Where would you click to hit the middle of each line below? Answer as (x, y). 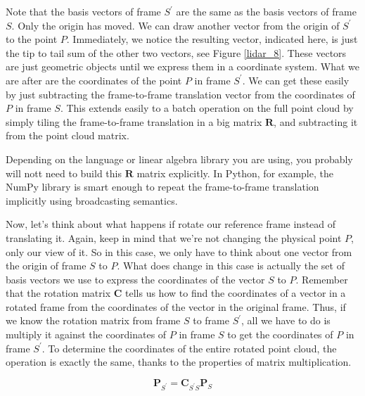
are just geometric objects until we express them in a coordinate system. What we (182, 66)
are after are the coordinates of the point (94, 80)
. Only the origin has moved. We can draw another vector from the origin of (175, 25)
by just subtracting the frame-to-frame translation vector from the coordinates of (180, 94)
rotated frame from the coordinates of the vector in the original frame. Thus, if (176, 306)
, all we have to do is (286, 320)
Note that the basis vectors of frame (83, 11)
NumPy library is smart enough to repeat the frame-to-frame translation (162, 187)
